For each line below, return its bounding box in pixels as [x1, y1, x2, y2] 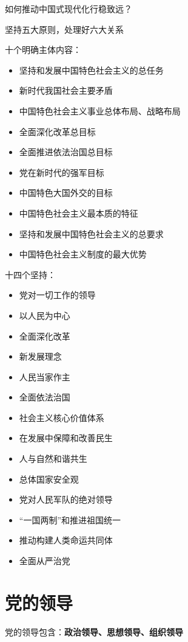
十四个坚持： [5, 268, 56, 281]
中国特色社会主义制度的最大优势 [19, 248, 147, 260]
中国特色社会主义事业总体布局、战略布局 [19, 104, 181, 117]
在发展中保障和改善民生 [19, 431, 113, 444]
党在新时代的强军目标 [19, 166, 104, 178]
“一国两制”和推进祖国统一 [19, 513, 121, 526]
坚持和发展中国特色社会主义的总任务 [19, 63, 164, 76]
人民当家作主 [19, 370, 70, 383]
